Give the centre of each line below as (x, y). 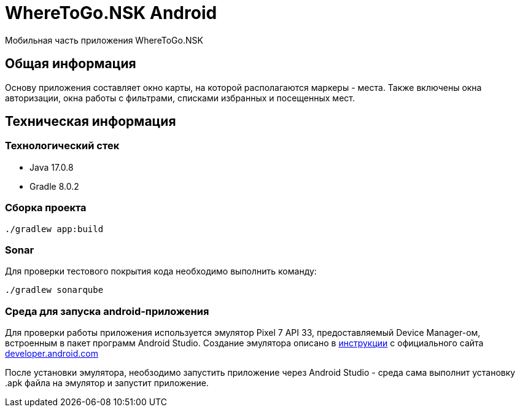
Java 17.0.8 (52, 167)
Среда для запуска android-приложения (107, 311)
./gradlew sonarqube (54, 290)
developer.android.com (52, 354)
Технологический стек (62, 146)
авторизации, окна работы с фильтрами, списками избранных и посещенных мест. (180, 98)
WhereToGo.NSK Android (111, 13)
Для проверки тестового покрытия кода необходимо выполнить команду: (161, 271)
